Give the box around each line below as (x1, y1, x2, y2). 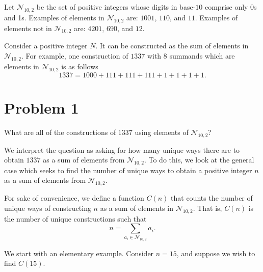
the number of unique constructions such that (4, 213, 147, 224)
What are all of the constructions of (4, 126, 116, 137)
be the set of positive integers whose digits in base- (36, 2, 196, 12)
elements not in (4, 22, 52, 33)
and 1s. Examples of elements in (4, 12, 104, 22)
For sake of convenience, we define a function (4, 193, 144, 203)
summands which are (169, 50, 235, 61)
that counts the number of (171, 193, 253, 203)
